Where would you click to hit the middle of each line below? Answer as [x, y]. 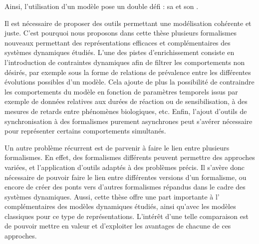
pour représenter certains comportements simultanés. [85, 131]
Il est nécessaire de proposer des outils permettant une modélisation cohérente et [128, 23]
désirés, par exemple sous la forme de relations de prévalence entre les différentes [128, 72]
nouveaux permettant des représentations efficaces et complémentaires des [118, 42]
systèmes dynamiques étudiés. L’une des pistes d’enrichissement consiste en [120, 52]
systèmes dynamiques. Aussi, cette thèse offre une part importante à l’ [112, 196]
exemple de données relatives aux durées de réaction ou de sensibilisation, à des [126, 101]
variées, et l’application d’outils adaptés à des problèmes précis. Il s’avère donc [125, 167]
